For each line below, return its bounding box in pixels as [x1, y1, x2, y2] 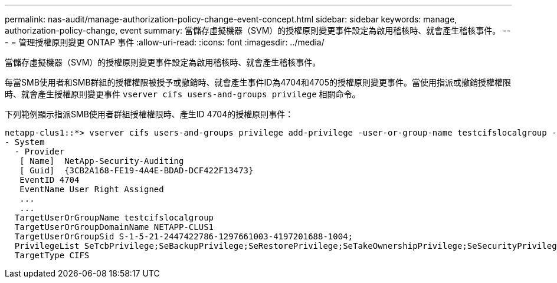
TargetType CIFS [14, 251, 90, 260]
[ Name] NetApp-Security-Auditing [19, 156, 184, 166]
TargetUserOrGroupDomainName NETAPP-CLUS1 [14, 222, 214, 232]
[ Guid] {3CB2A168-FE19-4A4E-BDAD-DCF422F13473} [19, 166, 254, 175]
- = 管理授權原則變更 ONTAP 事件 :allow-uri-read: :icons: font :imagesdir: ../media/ [5, 37, 325, 47]
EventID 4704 [19, 175, 80, 185]
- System [5, 137, 45, 147]
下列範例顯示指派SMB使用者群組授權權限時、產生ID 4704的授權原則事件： [5, 109, 294, 119]
